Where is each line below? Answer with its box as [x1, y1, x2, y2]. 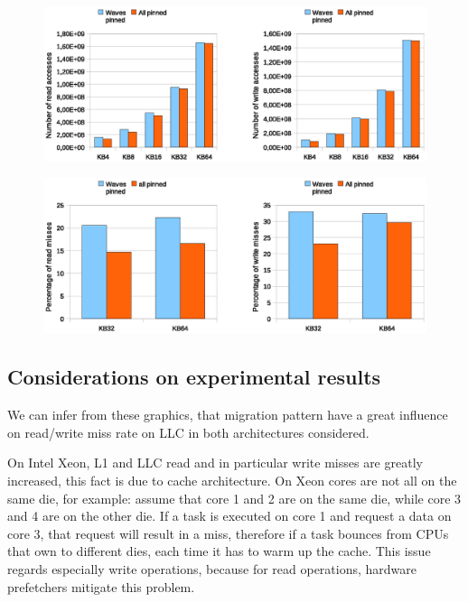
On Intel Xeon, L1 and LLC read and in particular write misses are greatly [7, 453, 423, 472]
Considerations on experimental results [7, 363, 381, 391]
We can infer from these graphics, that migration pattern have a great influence [7, 405, 448, 424]
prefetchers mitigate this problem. [7, 577, 195, 596]
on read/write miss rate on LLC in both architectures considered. [7, 422, 370, 441]
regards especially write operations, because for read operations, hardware [7, 559, 417, 578]
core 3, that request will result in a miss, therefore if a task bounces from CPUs [7, 523, 449, 542]
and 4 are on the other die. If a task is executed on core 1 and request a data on [7, 506, 452, 525]
